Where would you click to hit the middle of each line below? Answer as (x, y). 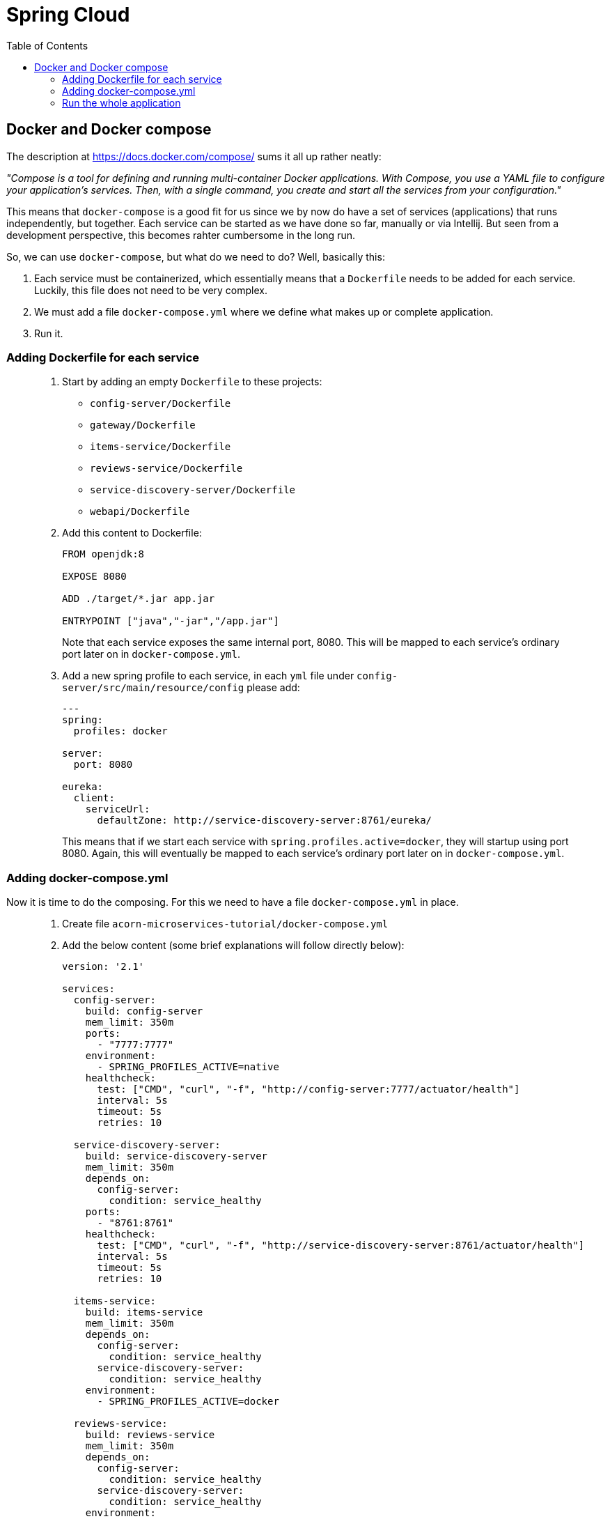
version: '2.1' (103, 967)
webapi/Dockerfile (140, 512)
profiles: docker (120, 731)
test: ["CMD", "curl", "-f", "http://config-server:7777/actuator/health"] (308, 1089)
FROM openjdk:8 (103, 554)
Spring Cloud (68, 15)
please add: (273, 688)
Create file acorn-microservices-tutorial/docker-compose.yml (225, 924)
